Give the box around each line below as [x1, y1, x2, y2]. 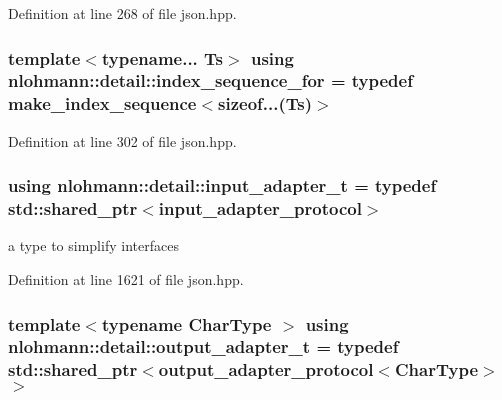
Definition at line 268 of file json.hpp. [8, 3, 237, 23]
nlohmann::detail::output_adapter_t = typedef [8, 334, 399, 359]
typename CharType [101, 311, 272, 336]
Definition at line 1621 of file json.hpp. [8, 268, 244, 289]
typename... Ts [101, 45, 224, 70]
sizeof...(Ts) [218, 91, 313, 116]
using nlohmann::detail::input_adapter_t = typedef [8, 173, 437, 198]
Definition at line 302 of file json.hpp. [8, 130, 237, 151]
